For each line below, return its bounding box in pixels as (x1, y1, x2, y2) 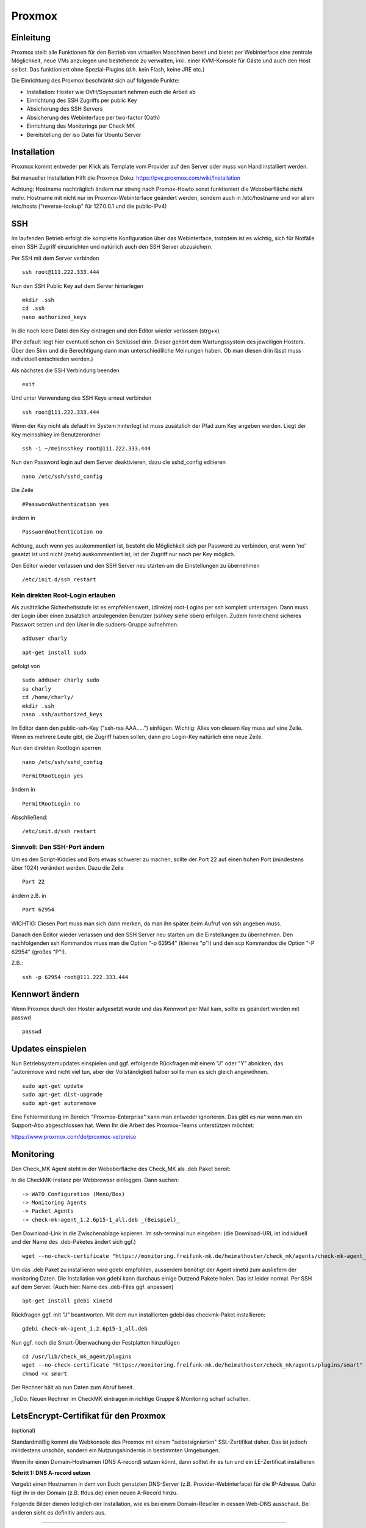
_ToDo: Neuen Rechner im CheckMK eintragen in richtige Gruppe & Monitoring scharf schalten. (11, 1395, 250, 1402)
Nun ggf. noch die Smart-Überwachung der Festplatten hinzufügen (11, 1339, 180, 1346)
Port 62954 (22, 906, 55, 913)
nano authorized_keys (22, 314, 87, 320)
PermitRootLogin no (22, 800, 81, 807)
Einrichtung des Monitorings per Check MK (26, 122, 135, 130)
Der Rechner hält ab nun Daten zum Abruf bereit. (11, 1384, 134, 1391)
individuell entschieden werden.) (11, 355, 94, 363)
